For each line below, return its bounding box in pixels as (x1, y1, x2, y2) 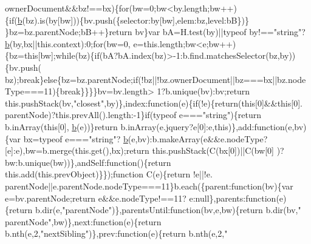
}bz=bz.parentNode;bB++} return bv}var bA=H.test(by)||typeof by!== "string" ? (5, 25, 306, 38)
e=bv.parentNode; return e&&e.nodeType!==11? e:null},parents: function (5, 191, 276, 204)
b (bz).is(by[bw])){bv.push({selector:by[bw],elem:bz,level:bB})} (17, 13, 249, 26)
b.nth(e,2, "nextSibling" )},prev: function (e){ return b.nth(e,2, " (5, 227, 228, 240)
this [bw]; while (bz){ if (24, 49, 100, 62)
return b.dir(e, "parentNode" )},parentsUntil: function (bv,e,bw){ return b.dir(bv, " (9, 203, 301, 216)
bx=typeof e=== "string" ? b (23, 132, 128, 145)
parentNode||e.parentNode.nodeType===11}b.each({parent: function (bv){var (5, 179, 293, 192)
